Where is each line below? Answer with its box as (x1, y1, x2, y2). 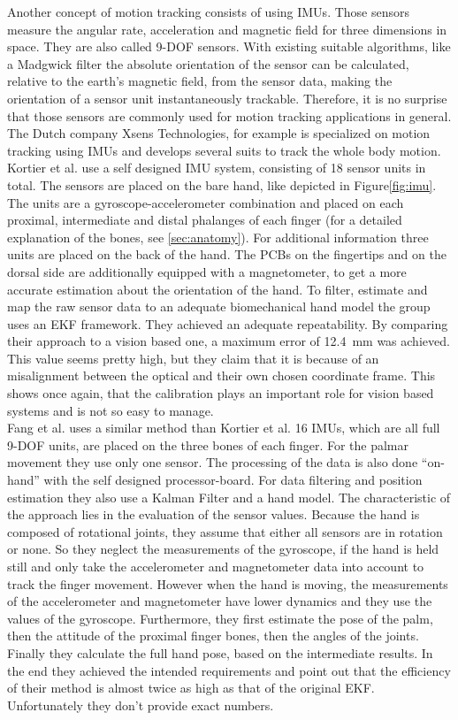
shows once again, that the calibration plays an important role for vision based (7, 384, 434, 402)
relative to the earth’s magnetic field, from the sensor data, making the (7, 72, 393, 90)
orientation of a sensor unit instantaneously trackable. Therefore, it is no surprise (7, 88, 447, 107)
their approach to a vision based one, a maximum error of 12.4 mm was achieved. (7, 332, 450, 350)
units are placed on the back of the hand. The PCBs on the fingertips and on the (7, 245, 447, 264)
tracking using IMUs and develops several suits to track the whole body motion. (7, 141, 441, 159)
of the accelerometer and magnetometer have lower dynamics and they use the (7, 592, 432, 610)
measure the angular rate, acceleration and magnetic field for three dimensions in (7, 19, 447, 38)
